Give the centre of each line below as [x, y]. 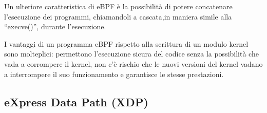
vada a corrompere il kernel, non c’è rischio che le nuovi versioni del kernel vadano [133, 63]
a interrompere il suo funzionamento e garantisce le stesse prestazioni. [114, 74]
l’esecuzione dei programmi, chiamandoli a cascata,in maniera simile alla [118, 16]
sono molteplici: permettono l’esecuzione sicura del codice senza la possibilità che [131, 54]
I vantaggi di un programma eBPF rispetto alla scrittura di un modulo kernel [126, 43]
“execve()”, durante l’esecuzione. [55, 26]
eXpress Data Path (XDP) [76, 101]
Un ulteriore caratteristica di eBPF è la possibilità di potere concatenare [118, 6]
